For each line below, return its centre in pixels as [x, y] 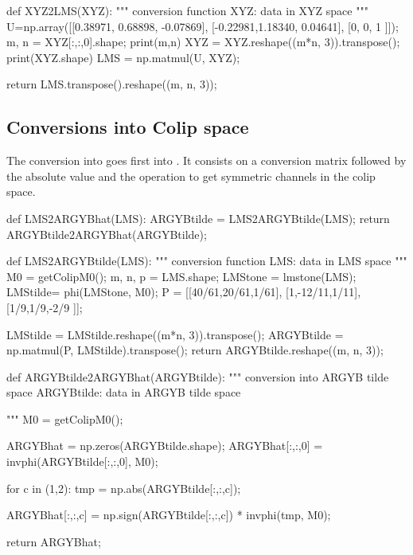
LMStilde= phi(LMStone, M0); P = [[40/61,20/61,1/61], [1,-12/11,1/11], [184, 292]
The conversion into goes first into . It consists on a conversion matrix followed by [206, 160]
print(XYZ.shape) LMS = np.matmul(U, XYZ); [123, 57]
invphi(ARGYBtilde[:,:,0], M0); [82, 461]
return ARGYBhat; [54, 541]
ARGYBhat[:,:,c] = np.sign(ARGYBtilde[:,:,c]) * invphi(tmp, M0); [169, 515]
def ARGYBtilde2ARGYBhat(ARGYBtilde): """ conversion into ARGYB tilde [198, 376]
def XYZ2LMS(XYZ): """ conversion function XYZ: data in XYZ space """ [187, 10]
